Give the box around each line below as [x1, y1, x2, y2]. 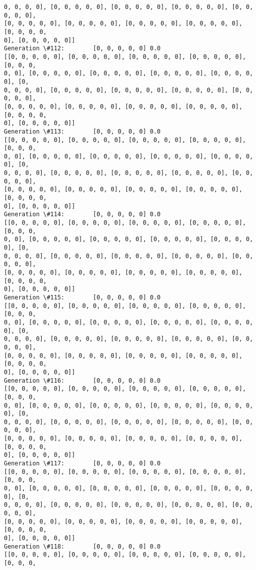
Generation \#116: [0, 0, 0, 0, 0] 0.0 [4, 377, 161, 384]
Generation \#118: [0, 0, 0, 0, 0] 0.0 [4, 543, 161, 550]
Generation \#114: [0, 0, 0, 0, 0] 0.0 [4, 211, 161, 218]
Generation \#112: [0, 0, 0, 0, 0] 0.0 [4, 45, 161, 52]
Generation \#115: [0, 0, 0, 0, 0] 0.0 [4, 293, 161, 301]
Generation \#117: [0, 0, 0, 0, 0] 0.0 [4, 460, 161, 467]
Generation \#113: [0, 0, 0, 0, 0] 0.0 [4, 128, 161, 135]
